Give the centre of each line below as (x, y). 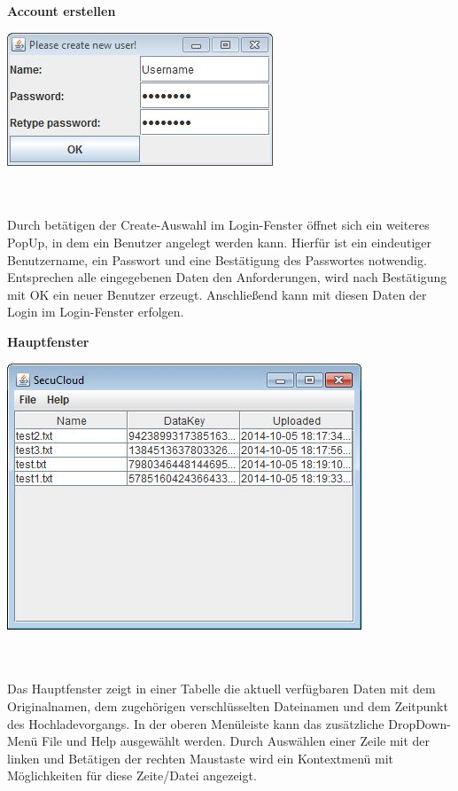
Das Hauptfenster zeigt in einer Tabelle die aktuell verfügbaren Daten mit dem (221, 689)
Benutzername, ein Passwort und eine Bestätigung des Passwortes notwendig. (217, 259)
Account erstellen (62, 11)
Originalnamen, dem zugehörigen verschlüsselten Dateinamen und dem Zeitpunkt (228, 705)
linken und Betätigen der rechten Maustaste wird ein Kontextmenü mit (201, 758)
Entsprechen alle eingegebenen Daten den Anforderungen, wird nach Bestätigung (227, 277)
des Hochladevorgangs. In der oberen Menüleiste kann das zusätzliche (196, 723)
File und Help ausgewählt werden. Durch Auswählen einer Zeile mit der (236, 741)
